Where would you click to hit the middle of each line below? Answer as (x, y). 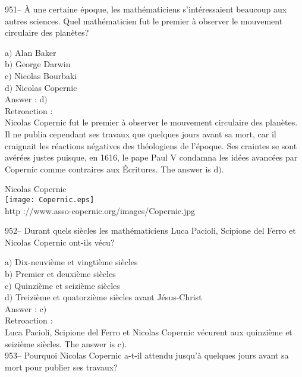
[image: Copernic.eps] (50, 200)
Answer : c (24, 308)
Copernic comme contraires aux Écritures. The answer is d (112, 169)
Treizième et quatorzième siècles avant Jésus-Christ (108, 297)
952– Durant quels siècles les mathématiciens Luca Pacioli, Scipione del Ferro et (150, 230)
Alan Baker (36, 52)
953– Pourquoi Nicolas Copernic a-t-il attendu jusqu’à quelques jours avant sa (147, 355)
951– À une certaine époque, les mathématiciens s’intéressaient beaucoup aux (146, 9)
